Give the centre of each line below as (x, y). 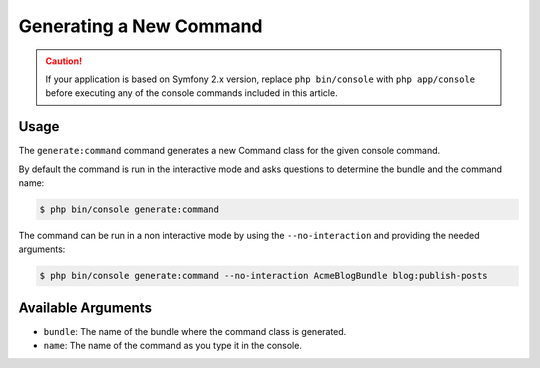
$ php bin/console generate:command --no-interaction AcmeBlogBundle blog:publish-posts (264, 276)
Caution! (64, 61)
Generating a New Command (140, 26)
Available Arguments (85, 307)
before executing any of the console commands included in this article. (192, 93)
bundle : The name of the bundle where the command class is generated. (195, 331)
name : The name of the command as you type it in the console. (172, 346)
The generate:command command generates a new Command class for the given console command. (229, 151)
